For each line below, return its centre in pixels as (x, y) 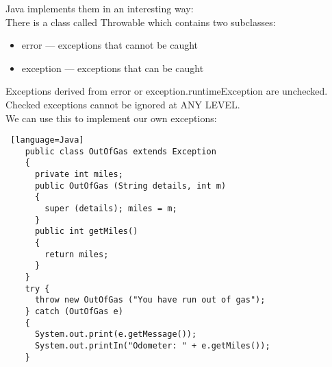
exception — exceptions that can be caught (113, 68)
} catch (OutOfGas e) (74, 311)
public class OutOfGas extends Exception (120, 151)
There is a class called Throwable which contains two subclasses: (141, 22)
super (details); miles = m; (111, 209)
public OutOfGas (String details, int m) (130, 186)
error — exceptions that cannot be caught (110, 45)
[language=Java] (47, 140)
